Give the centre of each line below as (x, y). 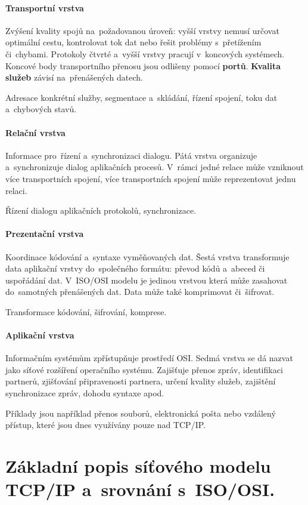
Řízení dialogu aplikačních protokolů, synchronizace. (101, 210)
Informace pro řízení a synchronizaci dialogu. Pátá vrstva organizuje (131, 155)
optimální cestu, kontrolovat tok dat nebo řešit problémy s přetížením (133, 42)
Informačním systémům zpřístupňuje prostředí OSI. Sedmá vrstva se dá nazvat (149, 358)
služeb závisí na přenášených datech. (74, 77)
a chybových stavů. (41, 109)
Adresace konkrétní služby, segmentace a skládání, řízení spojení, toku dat (141, 97)
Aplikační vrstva (40, 335)
